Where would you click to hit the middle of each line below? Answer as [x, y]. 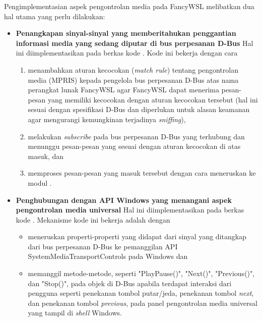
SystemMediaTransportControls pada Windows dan [108, 256]
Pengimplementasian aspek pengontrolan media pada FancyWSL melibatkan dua [129, 6]
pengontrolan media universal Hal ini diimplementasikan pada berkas [130, 210]
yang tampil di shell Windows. [75, 313]
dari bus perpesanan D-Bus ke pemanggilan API [103, 246]
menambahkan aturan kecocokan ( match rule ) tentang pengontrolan [133, 69]
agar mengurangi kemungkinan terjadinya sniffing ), [107, 119]
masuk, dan [46, 156]
